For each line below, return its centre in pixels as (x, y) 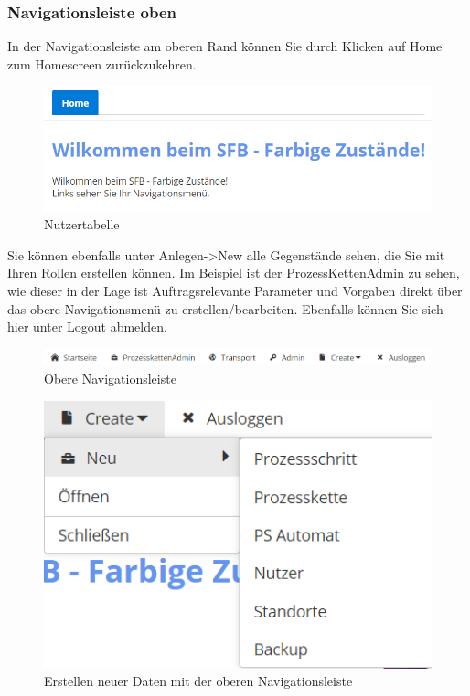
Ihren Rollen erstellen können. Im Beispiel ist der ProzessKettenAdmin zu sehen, (234, 273)
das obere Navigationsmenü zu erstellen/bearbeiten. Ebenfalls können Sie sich (225, 308)
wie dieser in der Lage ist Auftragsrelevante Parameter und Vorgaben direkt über (235, 290)
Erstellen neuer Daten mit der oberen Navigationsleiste (198, 681)
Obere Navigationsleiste (110, 379)
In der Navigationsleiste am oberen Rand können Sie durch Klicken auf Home (225, 46)
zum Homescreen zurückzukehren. (102, 63)
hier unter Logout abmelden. (87, 327)
